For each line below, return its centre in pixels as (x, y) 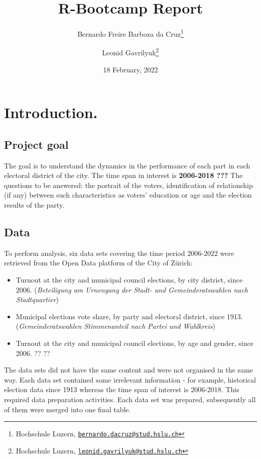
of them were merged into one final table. (68, 409)
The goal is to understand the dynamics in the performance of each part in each (127, 165)
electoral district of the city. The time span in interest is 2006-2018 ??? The (123, 175)
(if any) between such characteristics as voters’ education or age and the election (128, 195)
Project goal (36, 144)
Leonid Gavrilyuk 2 (130, 52)
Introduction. (51, 112)
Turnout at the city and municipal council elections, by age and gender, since (135, 343)
